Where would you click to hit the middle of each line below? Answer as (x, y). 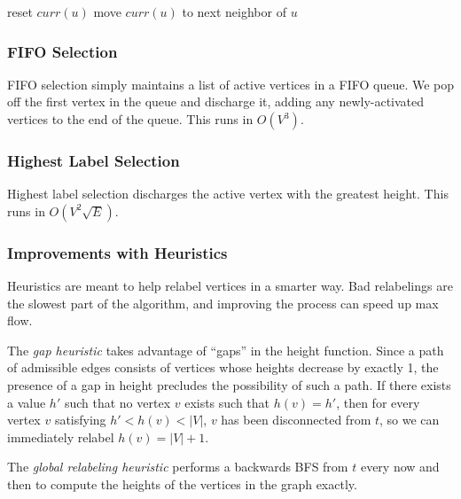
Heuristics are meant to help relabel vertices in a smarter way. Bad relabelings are (230, 286)
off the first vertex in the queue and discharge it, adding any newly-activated (216, 101)
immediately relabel (61, 437)
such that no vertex (117, 402)
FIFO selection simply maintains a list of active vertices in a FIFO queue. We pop (230, 84)
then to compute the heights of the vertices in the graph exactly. (182, 483)
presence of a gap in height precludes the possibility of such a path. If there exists (229, 385)
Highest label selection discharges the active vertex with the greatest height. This (228, 194)
